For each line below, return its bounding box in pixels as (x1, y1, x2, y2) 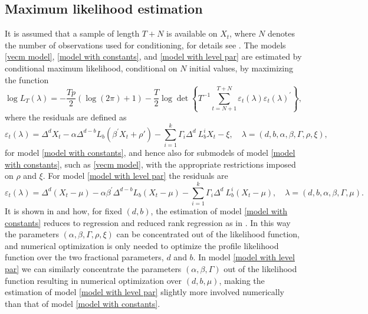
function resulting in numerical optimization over (5, 274, 182, 286)
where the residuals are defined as (5, 111, 127, 123)
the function (5, 73, 49, 86)
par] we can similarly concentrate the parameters (5, 262, 182, 274)
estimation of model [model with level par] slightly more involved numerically (5, 286, 284, 298)
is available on (166, 27, 218, 40)
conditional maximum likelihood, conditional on (5, 61, 178, 74)
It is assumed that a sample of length (5, 27, 140, 40)
